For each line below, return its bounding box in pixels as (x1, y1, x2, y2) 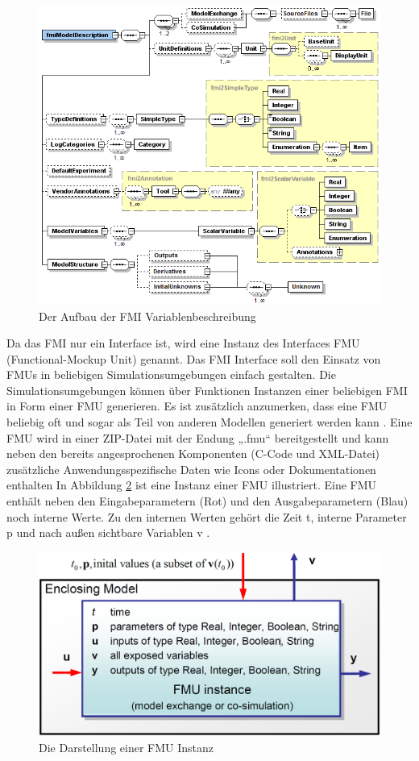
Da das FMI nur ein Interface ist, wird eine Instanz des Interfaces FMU (6, 335, 360, 351)
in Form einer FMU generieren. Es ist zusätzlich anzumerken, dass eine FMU (6, 397, 388, 414)
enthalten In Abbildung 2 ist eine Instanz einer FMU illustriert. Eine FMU (6, 476, 377, 493)
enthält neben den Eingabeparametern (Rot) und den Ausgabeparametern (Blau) (6, 493, 409, 509)
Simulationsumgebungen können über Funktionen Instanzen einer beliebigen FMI (6, 381, 408, 398)
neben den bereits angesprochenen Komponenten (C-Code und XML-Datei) (6, 445, 380, 462)
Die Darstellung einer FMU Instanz (39, 738, 214, 755)
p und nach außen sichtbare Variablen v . (6, 524, 210, 541)
